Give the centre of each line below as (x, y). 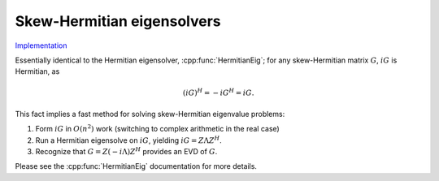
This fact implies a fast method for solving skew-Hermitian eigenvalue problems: (150, 114)
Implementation (41, 45)
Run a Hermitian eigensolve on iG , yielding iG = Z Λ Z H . (129, 140)
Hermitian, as (37, 71)
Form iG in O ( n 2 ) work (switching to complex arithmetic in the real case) (157, 128)
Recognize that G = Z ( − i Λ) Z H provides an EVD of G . (126, 151)
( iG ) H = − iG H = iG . (219, 92)
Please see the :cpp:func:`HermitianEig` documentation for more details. (136, 166)
